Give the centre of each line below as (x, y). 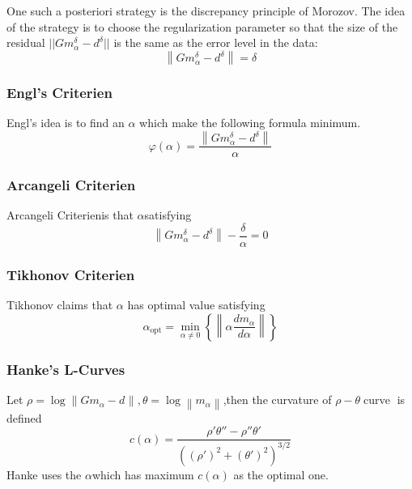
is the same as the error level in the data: (216, 43)
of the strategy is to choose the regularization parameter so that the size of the (202, 26)
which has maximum (143, 474)
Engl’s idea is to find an (66, 122)
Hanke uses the (44, 474)
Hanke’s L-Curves (66, 369)
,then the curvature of (277, 400)
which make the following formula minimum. (250, 122)
